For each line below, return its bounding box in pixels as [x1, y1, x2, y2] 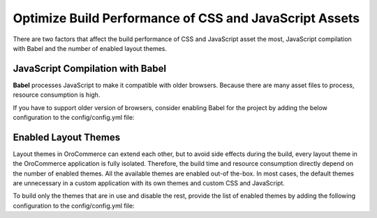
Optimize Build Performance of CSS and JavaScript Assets [13, 10, 360, 26]
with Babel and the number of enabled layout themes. [13, 44, 168, 52]
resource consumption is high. [13, 91, 101, 99]
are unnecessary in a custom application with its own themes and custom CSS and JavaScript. [13, 179, 286, 187]
